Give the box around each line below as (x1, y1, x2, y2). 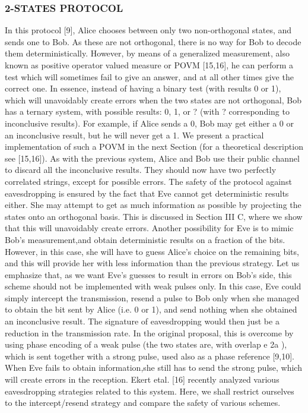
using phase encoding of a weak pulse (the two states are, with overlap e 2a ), (5, 338, 287, 351)
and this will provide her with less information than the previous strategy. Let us (5, 257, 300, 269)
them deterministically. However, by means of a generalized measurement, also (5, 47, 290, 59)
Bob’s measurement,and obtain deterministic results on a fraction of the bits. (5, 233, 285, 245)
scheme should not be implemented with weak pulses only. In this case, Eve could (5, 280, 301, 292)
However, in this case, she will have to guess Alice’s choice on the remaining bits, (5, 245, 299, 257)
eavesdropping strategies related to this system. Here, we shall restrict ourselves (5, 384, 294, 397)
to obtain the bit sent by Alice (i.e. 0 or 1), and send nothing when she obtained (5, 303, 297, 316)
